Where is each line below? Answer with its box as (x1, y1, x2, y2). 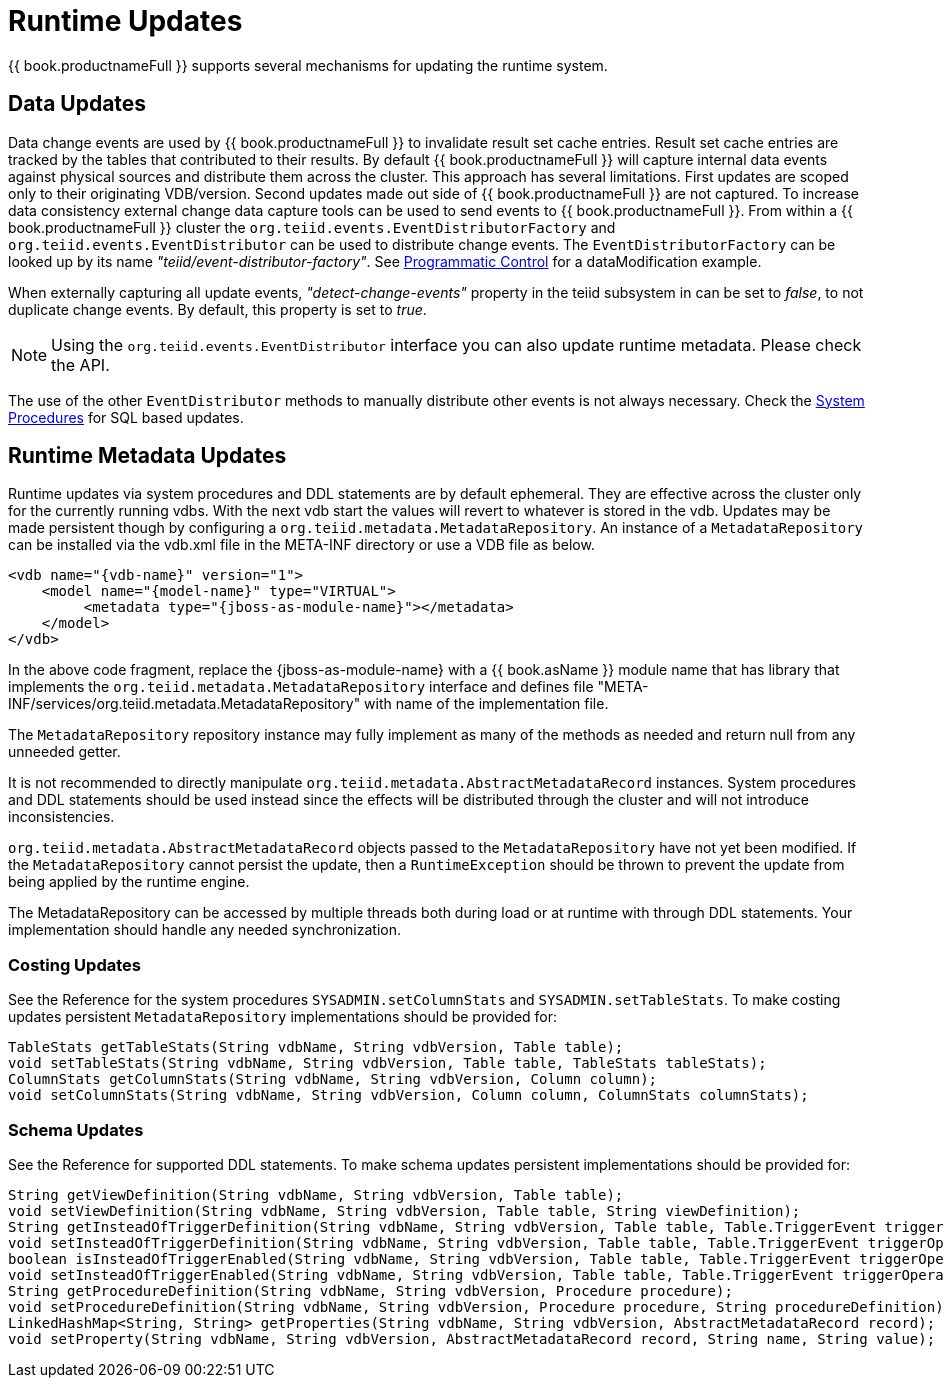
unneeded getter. (8, 743, 121, 761)
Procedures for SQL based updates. (8, 408, 244, 426)
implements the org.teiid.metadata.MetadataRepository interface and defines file (8, 678, 594, 696)
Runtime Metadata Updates (8, 443, 287, 469)
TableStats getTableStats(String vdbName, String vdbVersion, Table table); (8, 1039, 624, 1056)
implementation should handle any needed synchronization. (8, 921, 402, 939)
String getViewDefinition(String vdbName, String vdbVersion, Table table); (8, 1186, 624, 1203)
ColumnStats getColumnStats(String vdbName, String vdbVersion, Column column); (8, 1071, 658, 1088)
